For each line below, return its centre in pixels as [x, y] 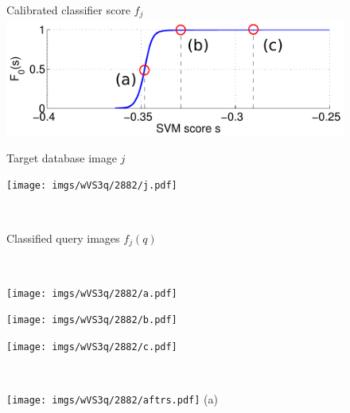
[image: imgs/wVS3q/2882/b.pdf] [92, 320]
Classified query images [63, 238]
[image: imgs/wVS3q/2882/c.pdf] [92, 347]
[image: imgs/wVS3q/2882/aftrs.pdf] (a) [112, 399]
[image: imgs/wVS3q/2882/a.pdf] [92, 293]
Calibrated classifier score [68, 10]
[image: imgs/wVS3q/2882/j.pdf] [92, 186]
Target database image [62, 157]
